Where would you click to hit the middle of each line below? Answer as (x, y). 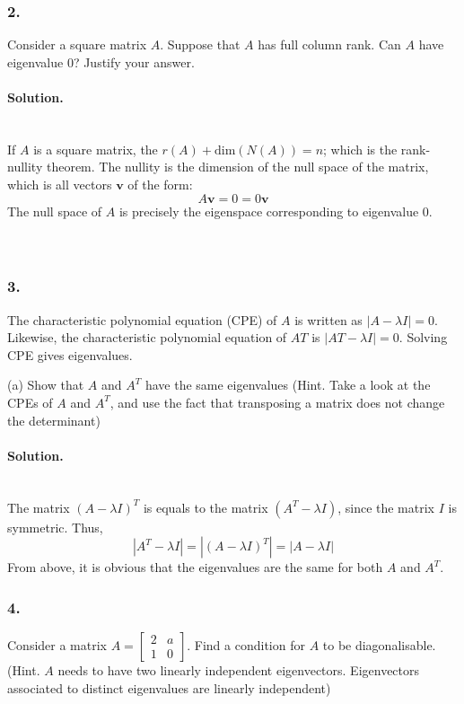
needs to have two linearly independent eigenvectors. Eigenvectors (239, 669)
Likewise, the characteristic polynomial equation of (147, 337)
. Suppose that (200, 44)
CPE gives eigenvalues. (70, 354)
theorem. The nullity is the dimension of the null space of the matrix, (237, 167)
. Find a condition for (246, 644)
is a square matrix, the (96, 149)
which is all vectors (60, 184)
